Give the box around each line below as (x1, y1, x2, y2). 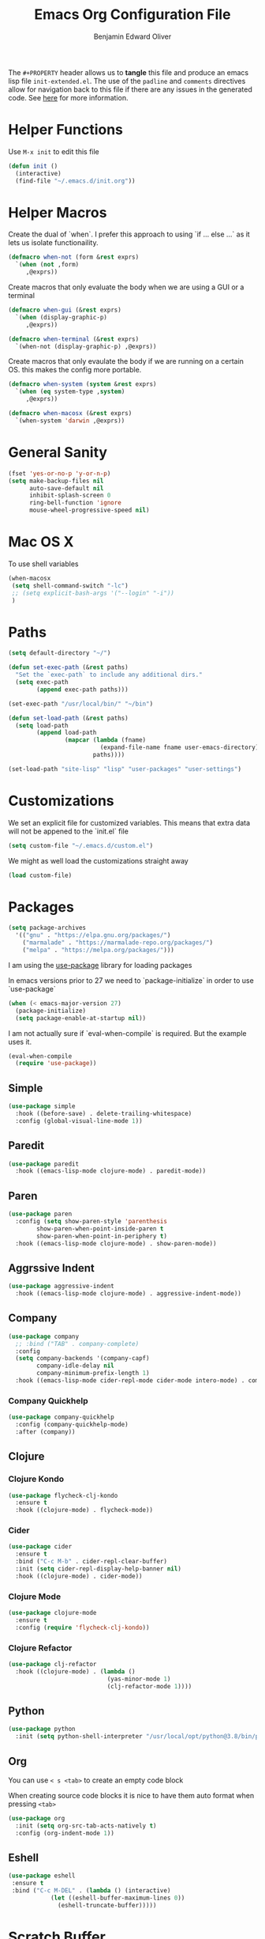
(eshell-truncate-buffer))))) (58, 1901, 157, 1909)
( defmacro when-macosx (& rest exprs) (8, 410, 132, 418)
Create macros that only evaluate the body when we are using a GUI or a (8, 282, 244, 292)
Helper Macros (8, 203, 107, 221)
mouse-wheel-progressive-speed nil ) (28, 506, 150, 515)
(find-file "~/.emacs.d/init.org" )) (15, 176, 136, 185)
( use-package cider (8, 1543, 73, 1551)
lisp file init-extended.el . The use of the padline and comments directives (8, 76, 246, 85)
